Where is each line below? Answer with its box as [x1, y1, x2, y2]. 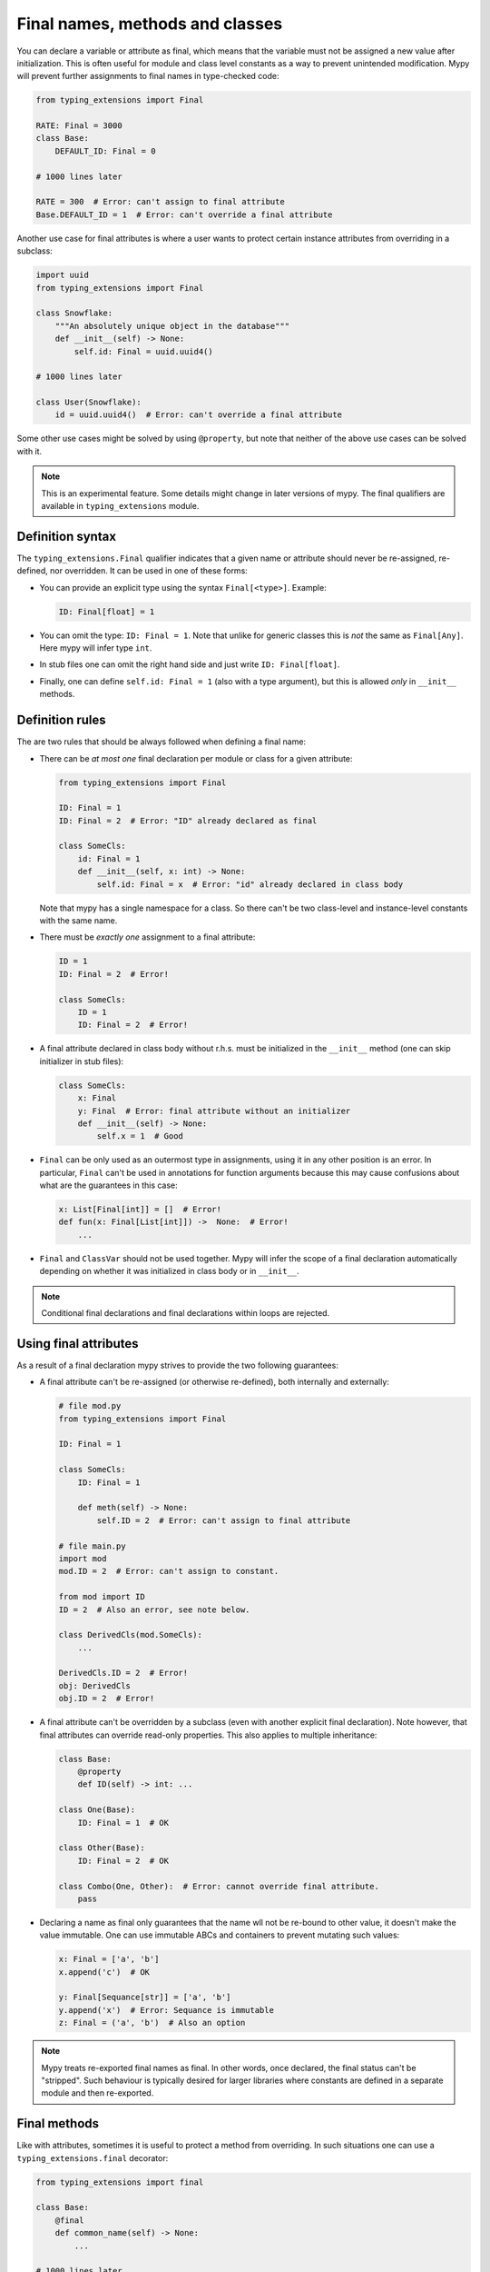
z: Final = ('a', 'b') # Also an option [58, 2018, 246, 2028]
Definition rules [16, 712, 106, 728]
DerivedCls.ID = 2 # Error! [58, 1668, 189, 1679]
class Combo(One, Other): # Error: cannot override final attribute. [58, 1881, 380, 1891]
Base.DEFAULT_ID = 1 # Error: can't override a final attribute [35, 209, 333, 220]
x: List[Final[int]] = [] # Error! [58, 1204, 222, 1215]
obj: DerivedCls [58, 1680, 132, 1690]
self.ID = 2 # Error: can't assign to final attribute [96, 1515, 351, 1526]
